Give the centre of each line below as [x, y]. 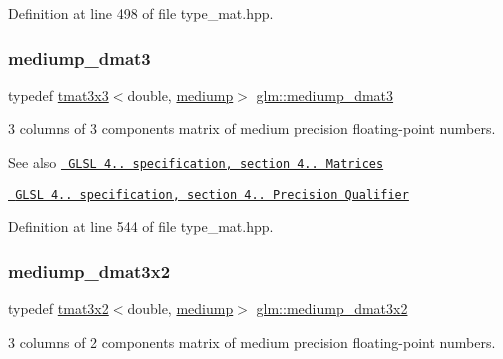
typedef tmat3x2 [58, 308]
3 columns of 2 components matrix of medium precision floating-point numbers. [252, 341]
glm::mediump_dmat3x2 [332, 308]
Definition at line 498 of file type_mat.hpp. [141, 13]
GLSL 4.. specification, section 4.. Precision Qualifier [212, 194]
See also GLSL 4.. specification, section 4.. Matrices [196, 162]
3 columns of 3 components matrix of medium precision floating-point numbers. [252, 128]
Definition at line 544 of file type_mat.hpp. [141, 226]
